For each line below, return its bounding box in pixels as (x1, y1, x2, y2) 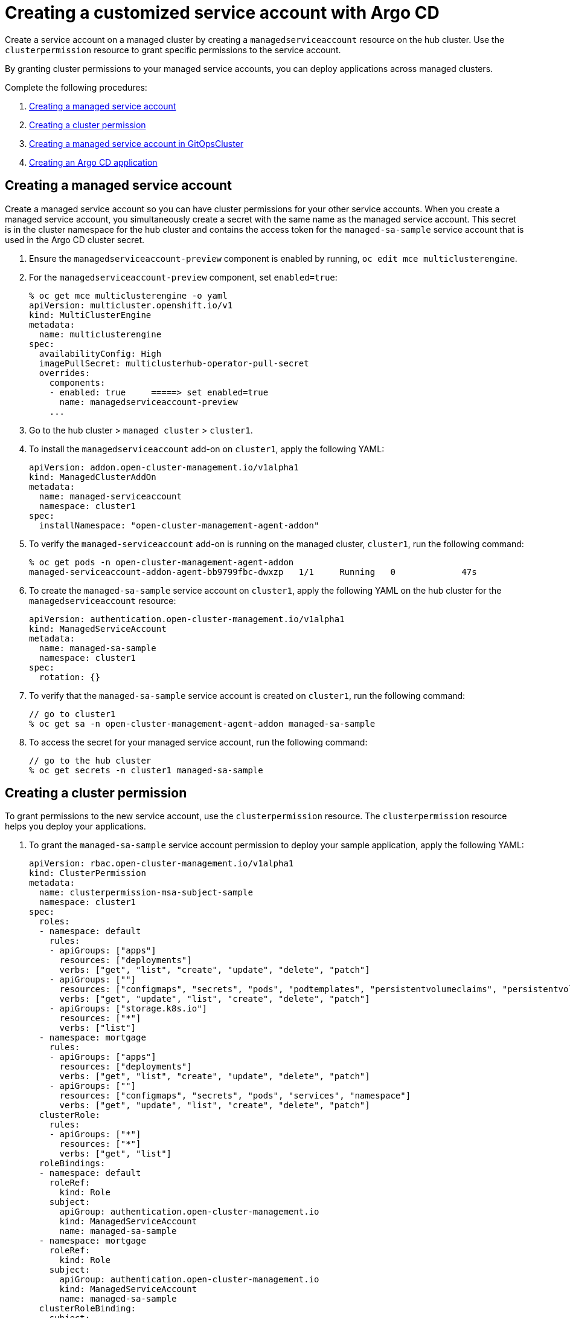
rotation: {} (39, 672, 101, 682)
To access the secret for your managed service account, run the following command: (29, 736, 368, 747)
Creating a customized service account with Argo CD (5, 2, 440, 23)
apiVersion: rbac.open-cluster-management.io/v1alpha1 (29, 859, 294, 869)
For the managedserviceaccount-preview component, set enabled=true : (29, 271, 338, 282)
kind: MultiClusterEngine (29, 310, 152, 320)
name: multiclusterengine (39, 329, 162, 339)
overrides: (39, 368, 91, 378)
